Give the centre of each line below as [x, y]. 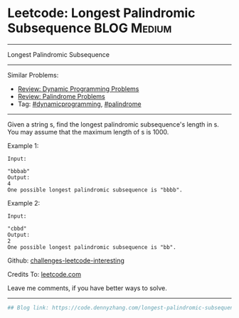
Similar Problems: [33, 75]
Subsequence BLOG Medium [90, 28]
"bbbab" [19, 171]
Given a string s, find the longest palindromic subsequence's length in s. [113, 124]
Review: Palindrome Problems [61, 96]
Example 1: [23, 145]
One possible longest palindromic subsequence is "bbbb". [95, 190]
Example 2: [24, 203]
